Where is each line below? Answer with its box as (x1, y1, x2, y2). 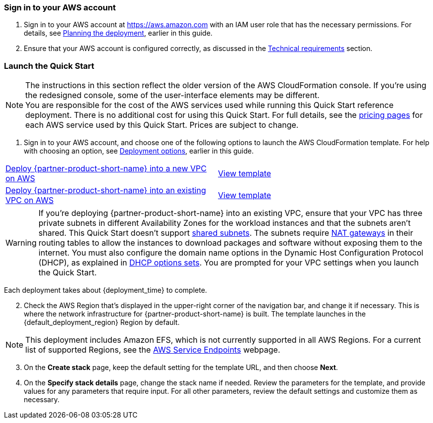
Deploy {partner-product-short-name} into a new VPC (5, 163, 207, 174)
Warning (5, 238, 37, 248)
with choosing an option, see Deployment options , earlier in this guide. (24, 147, 254, 156)
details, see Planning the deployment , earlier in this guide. (24, 29, 213, 38)
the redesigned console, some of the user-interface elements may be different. (25, 90, 320, 101)
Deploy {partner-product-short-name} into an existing (5, 185, 206, 196)
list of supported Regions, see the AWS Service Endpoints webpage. (25, 345, 280, 355)
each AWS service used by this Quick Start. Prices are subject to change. (25, 120, 299, 130)
